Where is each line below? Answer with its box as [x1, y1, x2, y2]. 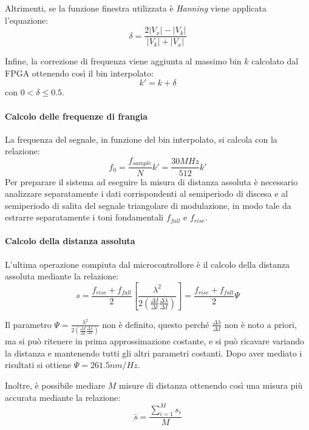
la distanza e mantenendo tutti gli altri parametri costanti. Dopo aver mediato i [5, 346, 302, 359]
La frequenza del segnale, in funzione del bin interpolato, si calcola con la [5, 132, 277, 145]
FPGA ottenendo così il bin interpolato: [5, 66, 154, 79]
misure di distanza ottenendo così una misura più [119, 378, 303, 391]
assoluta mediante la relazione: [5, 270, 119, 282]
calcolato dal [251, 55, 299, 67]
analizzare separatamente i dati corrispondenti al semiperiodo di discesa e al [5, 187, 288, 200]
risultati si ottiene [5, 358, 72, 371]
